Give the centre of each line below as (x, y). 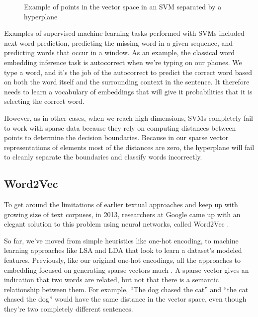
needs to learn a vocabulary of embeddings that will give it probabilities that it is (128, 91)
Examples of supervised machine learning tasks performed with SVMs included (124, 33)
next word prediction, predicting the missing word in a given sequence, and (119, 42)
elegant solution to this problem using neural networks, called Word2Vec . (117, 224)
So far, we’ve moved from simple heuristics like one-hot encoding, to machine (121, 240)
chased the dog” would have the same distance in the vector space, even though (125, 299)
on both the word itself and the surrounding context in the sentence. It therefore (127, 82)
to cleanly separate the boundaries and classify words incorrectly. (103, 157)
